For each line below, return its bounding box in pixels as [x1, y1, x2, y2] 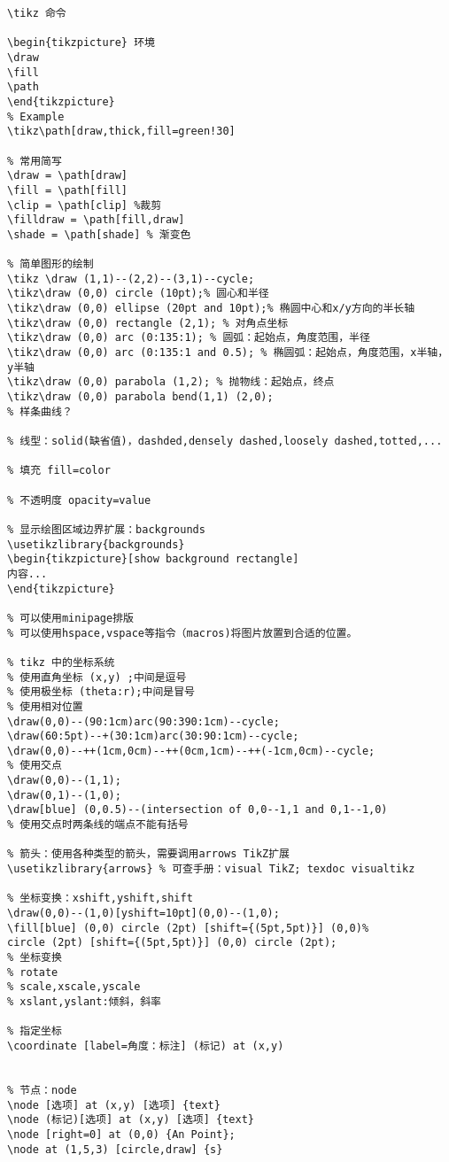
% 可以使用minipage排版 [7, 611, 134, 624]
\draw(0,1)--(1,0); [7, 788, 121, 802]
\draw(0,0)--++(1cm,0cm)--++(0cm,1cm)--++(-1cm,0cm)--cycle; [7, 744, 375, 757]
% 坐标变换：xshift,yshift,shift [7, 892, 193, 905]
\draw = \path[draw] [7, 169, 128, 182]
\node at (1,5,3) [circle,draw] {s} [7, 1143, 223, 1156]
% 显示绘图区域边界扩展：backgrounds [7, 523, 205, 536]
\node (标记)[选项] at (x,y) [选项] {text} [7, 1113, 254, 1127]
